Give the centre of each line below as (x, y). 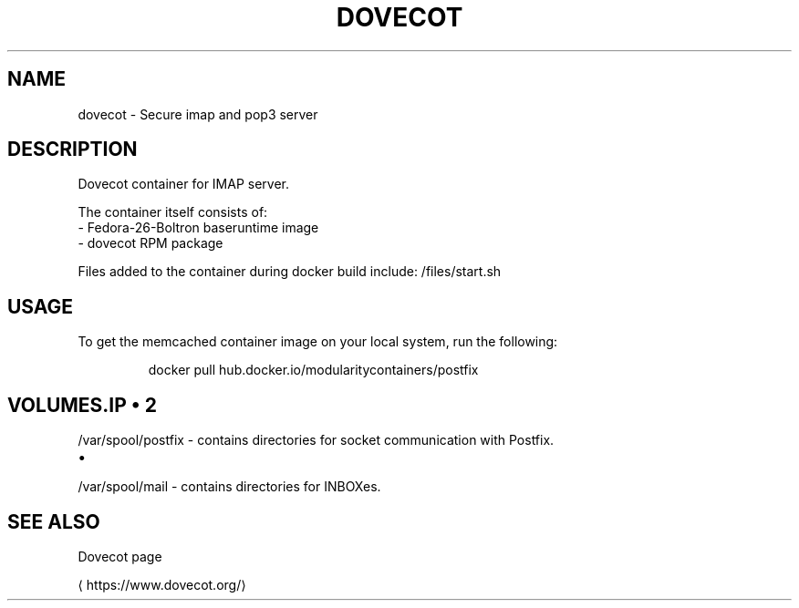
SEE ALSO (54, 521)
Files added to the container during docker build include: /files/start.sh (290, 272)
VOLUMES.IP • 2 (82, 405)
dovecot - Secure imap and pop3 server (198, 114)
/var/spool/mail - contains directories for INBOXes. (229, 487)
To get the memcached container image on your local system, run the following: (318, 342)
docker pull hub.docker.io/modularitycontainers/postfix (313, 370)
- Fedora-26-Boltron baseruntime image (198, 228)
